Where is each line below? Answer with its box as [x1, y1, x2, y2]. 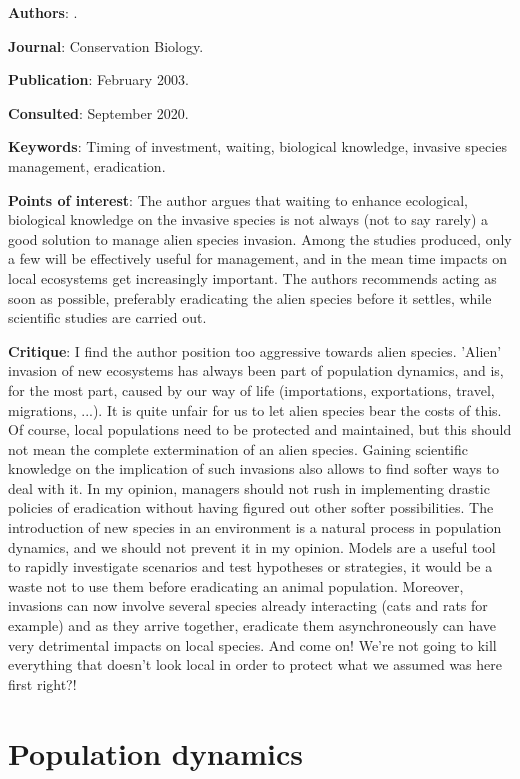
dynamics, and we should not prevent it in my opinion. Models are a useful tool [8, 536, 496, 557]
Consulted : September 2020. [8, 102, 189, 123]
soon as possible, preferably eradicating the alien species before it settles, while [8, 287, 492, 308]
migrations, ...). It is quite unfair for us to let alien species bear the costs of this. [8, 399, 502, 420]
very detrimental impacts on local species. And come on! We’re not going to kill [8, 634, 497, 655]
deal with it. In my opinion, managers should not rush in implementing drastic [8, 477, 490, 498]
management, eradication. [8, 155, 166, 176]
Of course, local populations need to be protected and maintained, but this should [8, 419, 512, 440]
